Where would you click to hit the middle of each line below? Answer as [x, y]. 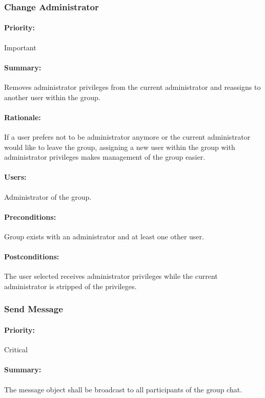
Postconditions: [32, 257]
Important [20, 47]
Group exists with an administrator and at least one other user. [104, 236]
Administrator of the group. [48, 196]
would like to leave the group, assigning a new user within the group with [120, 147]
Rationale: [23, 117]
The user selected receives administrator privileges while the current [111, 276]
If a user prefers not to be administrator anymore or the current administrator [127, 137]
